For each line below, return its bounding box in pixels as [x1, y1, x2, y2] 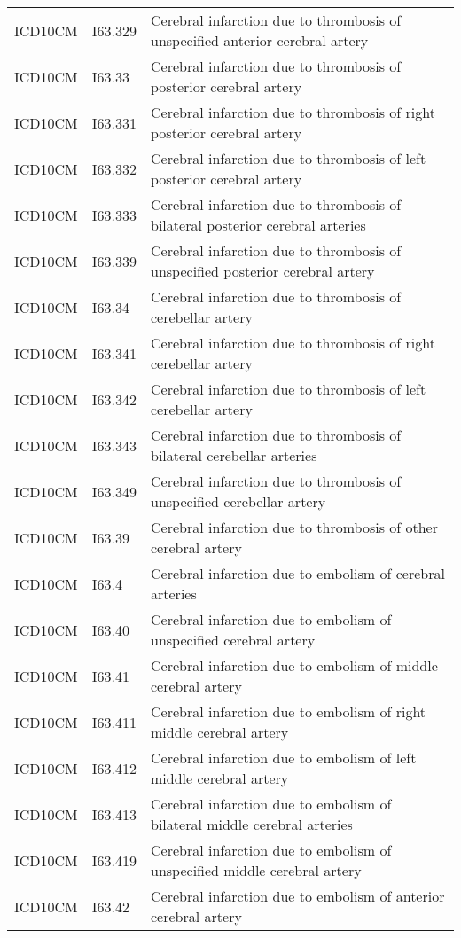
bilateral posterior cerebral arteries [151, 215, 366, 235]
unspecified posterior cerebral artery [151, 261, 375, 281]
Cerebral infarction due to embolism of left [151, 747, 417, 768]
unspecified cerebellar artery [151, 491, 326, 512]
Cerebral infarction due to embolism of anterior [151, 886, 445, 906]
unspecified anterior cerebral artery [151, 30, 369, 51]
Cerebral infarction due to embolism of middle [151, 655, 438, 676]
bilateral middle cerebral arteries [151, 814, 353, 834]
